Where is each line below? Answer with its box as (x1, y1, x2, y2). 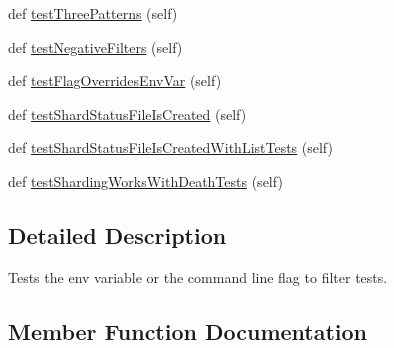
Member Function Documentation (8, 315, 368, 346)
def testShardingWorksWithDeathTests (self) (8, 170, 283, 191)
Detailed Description (8, 219, 227, 250)
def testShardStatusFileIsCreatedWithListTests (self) (8, 137, 333, 158)
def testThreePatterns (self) (8, 3, 178, 23)
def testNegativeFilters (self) (8, 36, 183, 57)
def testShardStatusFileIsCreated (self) (8, 103, 247, 124)
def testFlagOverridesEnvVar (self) (8, 70, 222, 91)
